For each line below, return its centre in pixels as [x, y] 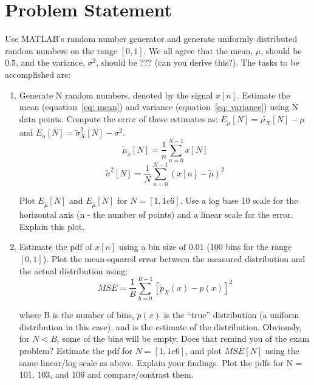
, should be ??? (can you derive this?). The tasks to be [198, 62]
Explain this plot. [52, 226]
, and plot [203, 351]
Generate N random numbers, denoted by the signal [116, 95]
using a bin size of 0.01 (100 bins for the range [205, 247]
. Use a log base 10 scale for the [239, 200]
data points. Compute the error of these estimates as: [118, 118]
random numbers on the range [61, 50]
